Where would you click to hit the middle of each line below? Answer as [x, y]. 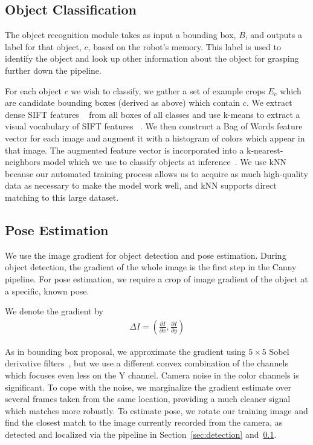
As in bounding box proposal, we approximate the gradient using [125, 351]
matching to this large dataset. [62, 197]
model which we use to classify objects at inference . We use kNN [165, 162]
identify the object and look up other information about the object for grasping [152, 58]
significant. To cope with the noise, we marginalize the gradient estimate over [148, 387]
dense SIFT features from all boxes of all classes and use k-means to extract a [153, 114]
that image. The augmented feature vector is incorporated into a [124, 150]
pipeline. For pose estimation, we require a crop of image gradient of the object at [156, 278]
